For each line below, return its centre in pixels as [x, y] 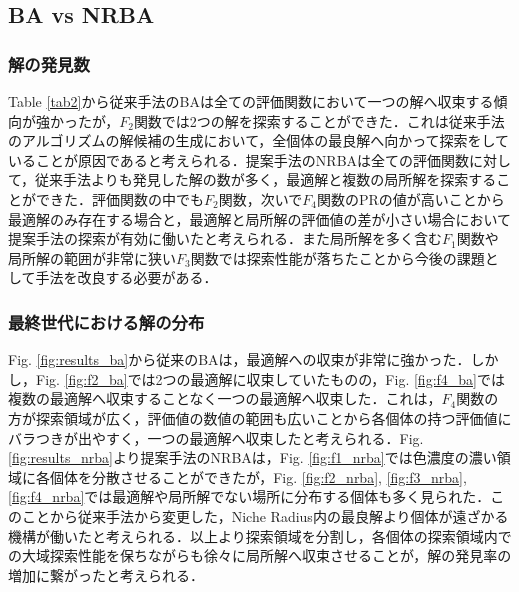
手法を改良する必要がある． [126, 277]
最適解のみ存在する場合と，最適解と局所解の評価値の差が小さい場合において [260, 218]
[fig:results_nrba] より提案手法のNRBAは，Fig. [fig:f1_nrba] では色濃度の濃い [252, 457]
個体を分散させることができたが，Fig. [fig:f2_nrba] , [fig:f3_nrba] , [258, 476]
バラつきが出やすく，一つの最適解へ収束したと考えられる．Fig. [216, 437]
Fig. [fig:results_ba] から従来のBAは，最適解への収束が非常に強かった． [239, 359]
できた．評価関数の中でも [119, 198]
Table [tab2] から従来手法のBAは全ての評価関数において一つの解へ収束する [251, 101]
